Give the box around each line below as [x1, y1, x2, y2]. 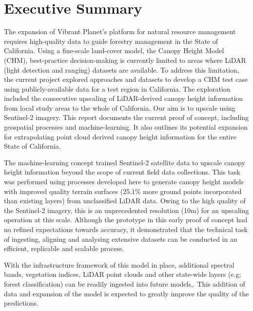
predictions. [4, 298, 39, 308]
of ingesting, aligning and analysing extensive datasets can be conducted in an [4, 233, 237, 244]
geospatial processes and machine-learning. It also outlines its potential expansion [4, 122, 248, 132]
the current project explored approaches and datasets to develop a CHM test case [4, 74, 248, 84]
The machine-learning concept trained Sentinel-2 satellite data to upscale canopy [4, 157, 245, 167]
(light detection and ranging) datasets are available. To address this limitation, [4, 64, 239, 75]
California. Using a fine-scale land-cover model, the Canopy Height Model [4, 45, 224, 56]
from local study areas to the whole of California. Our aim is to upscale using [4, 102, 235, 113]
